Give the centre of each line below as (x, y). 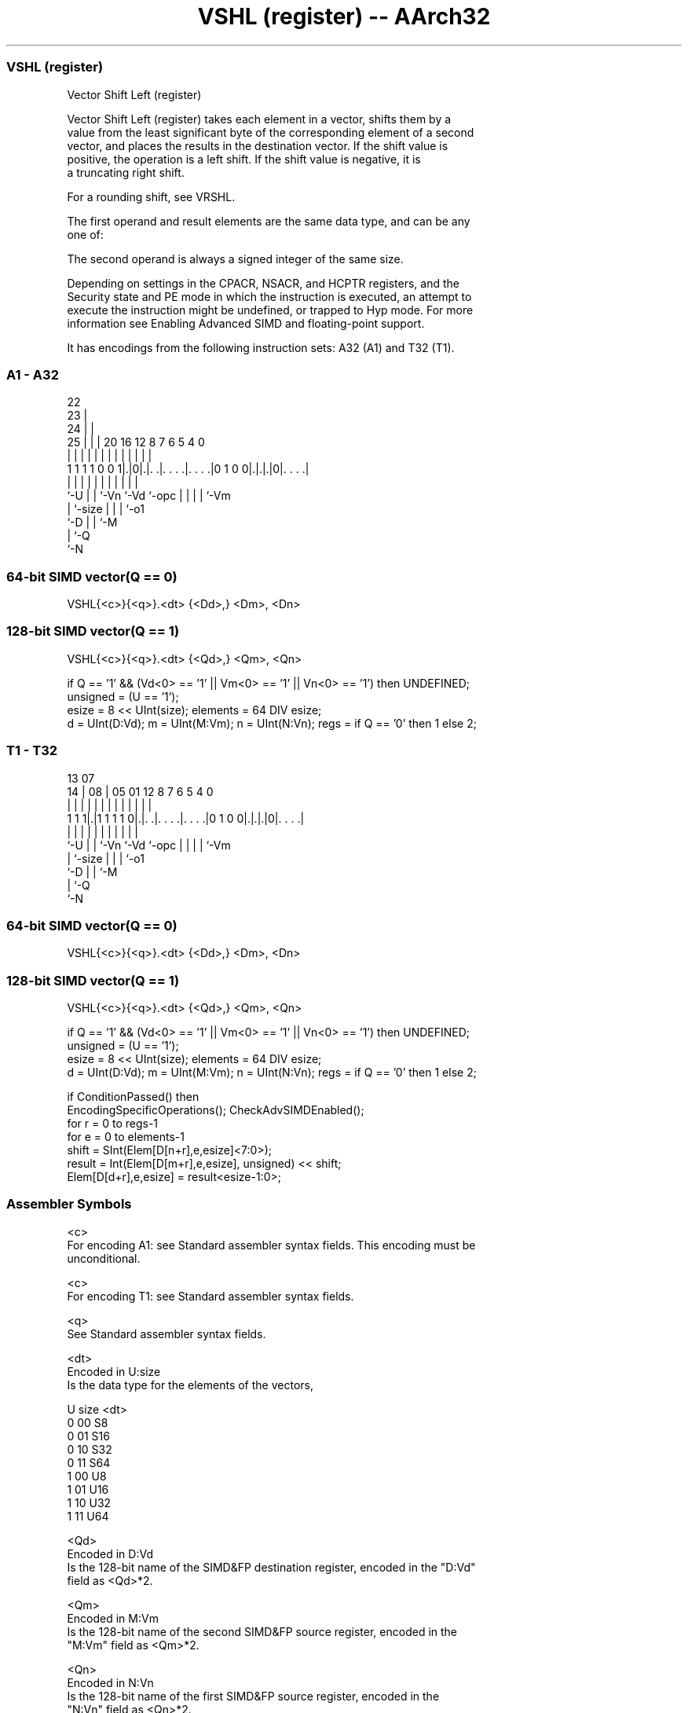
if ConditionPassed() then (133, 1097)
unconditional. (104, 1258)
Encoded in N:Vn (110, 1682)
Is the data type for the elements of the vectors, (190, 1385)
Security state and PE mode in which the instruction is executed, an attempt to (269, 296)
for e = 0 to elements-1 (126, 1137)
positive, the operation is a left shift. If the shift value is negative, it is (244, 159)
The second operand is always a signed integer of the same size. (235, 259)
